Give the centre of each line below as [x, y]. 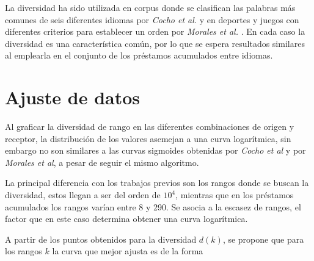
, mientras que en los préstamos [235, 195]
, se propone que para [263, 239]
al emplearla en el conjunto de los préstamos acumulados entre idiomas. [139, 55]
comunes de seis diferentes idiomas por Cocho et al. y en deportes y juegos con [152, 19]
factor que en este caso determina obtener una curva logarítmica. [126, 219]
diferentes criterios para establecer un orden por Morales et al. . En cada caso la [155, 31]
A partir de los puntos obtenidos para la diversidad [101, 239]
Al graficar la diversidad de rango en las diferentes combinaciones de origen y [150, 127]
